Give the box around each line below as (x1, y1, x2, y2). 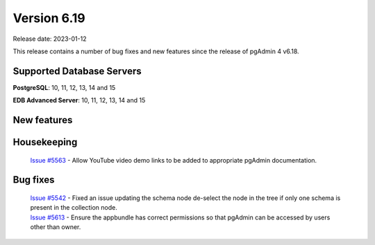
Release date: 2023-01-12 (12, 35, 87, 43)
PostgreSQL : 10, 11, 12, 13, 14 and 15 (12, 83, 116, 91)
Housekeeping (12, 136, 78, 148)
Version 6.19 (12, 10, 86, 26)
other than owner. (30, 223, 81, 231)
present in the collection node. (30, 203, 118, 212)
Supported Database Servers (12, 65, 142, 77)
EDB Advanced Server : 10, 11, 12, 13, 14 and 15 (12, 96, 146, 105)
